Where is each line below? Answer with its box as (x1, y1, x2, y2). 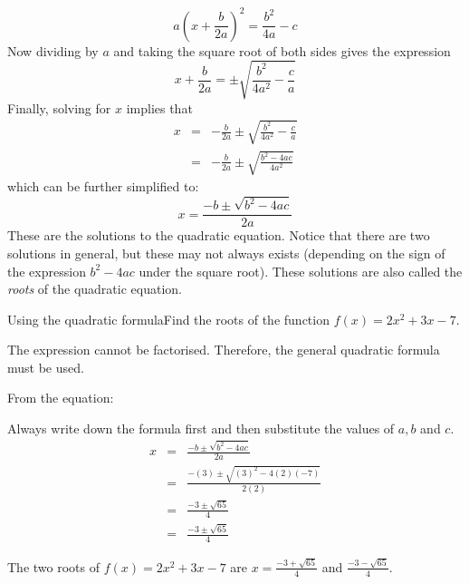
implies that (126, 98, 193, 117)
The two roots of (7, 557, 100, 576)
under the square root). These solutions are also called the (139, 261, 463, 280)
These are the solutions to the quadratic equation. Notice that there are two (7, 226, 430, 245)
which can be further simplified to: (7, 177, 199, 196)
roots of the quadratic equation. (7, 279, 182, 298)
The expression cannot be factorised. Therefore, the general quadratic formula (7, 340, 440, 359)
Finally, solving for (7, 98, 111, 117)
